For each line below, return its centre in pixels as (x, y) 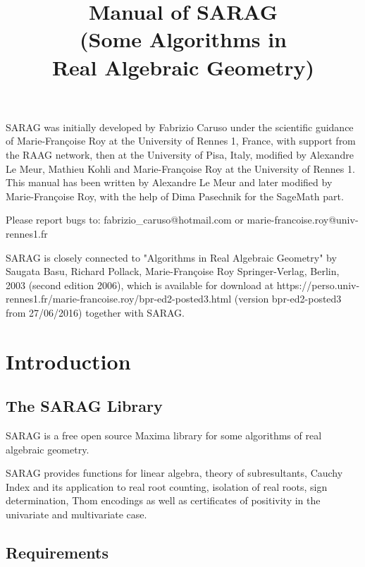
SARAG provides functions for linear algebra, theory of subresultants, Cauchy (174, 473)
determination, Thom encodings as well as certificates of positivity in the (163, 500)
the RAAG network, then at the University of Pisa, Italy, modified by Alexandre (180, 154)
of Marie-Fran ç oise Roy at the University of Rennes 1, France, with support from (181, 141)
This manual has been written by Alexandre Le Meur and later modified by (169, 182)
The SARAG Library (84, 406)
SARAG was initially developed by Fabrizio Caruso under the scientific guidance (180, 127)
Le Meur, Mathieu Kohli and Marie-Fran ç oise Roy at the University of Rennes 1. (180, 168)
